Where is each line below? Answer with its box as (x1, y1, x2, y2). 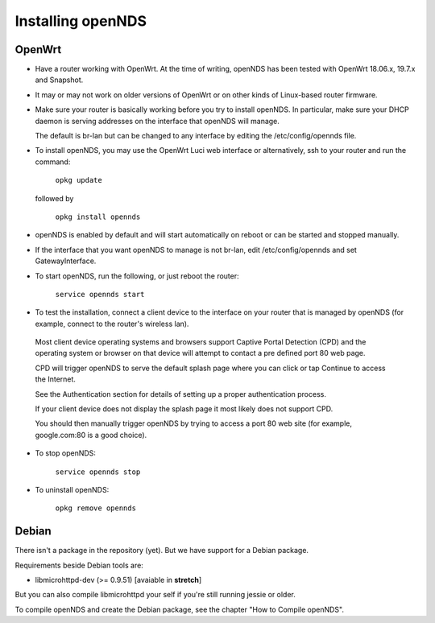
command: (35, 157, 71, 167)
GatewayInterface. (35, 256, 97, 266)
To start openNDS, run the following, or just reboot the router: (35, 270, 239, 281)
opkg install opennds (55, 212, 141, 221)
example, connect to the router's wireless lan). (35, 319, 189, 328)
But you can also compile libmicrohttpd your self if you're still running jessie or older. (14, 590, 296, 600)
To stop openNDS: (35, 448, 97, 458)
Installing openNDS (14, 12, 147, 30)
